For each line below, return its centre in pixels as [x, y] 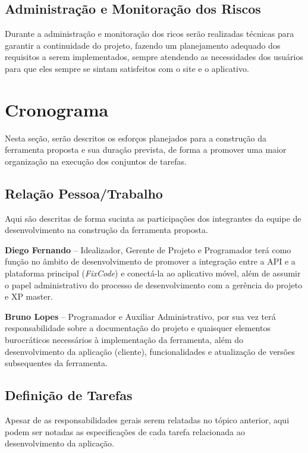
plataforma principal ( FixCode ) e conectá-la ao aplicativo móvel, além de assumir [153, 273]
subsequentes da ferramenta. [56, 363]
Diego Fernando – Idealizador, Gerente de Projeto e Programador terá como [148, 249]
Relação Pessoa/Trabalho [84, 193]
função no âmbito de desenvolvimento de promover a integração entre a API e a [150, 261]
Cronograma [57, 109]
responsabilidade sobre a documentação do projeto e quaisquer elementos [138, 328]
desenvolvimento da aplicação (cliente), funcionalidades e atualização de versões [150, 351]
